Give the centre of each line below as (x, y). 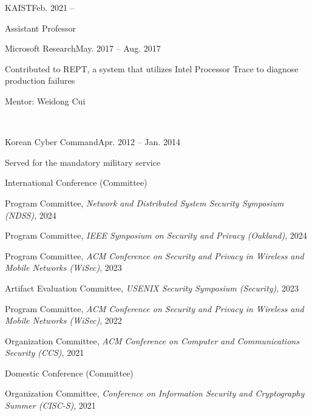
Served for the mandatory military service (83, 162)
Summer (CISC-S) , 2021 (50, 405)
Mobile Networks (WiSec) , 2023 (63, 268)
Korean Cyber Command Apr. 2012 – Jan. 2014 (93, 142)
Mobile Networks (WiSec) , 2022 (63, 320)
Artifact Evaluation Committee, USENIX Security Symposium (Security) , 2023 (152, 288)
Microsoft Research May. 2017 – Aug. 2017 (83, 48)
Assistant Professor (40, 28)
